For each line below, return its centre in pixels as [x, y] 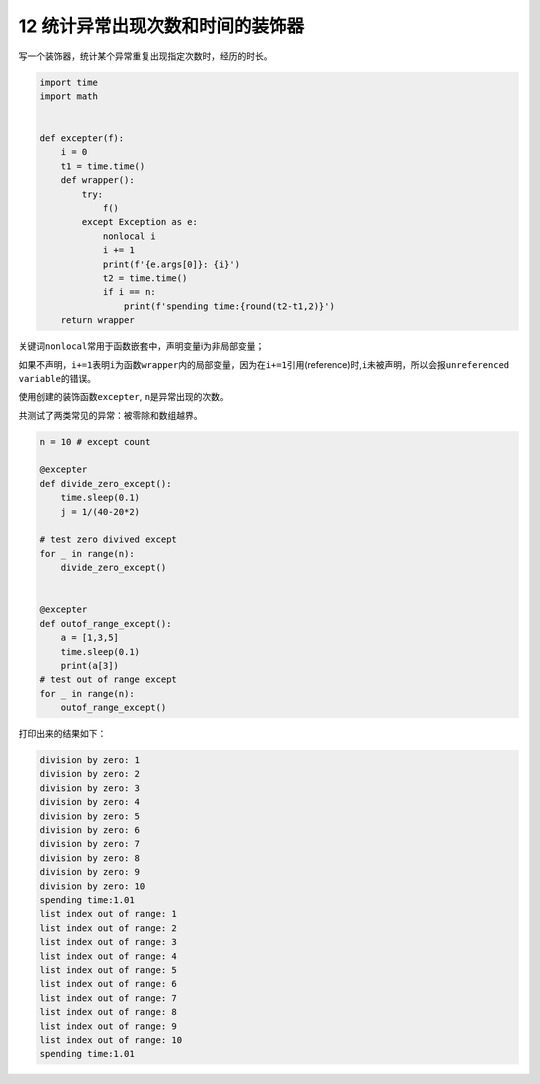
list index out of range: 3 [108, 942]
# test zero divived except [108, 539]
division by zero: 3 [89, 788]
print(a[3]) [90, 665]
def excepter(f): [82, 138]
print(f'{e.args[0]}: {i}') [171, 264]
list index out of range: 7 [108, 998]
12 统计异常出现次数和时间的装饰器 [161, 26]
